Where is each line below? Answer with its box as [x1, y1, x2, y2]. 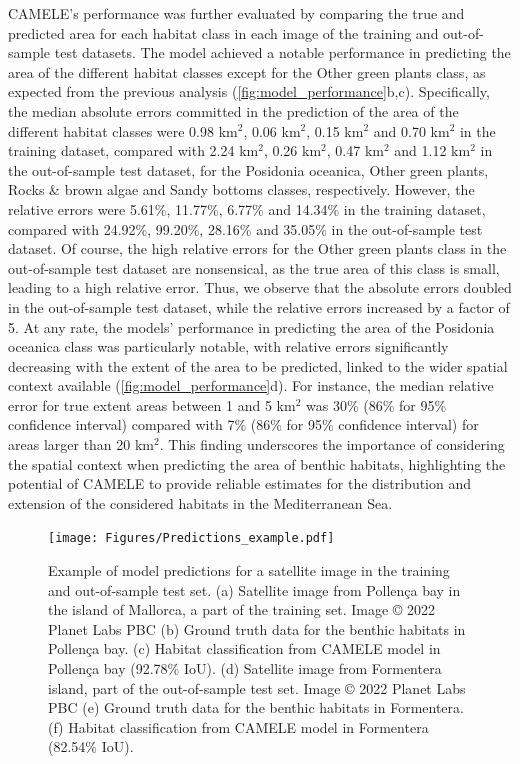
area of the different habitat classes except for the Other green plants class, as [8, 61, 486, 82]
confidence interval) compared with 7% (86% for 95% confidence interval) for [8, 414, 479, 435]
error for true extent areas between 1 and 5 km [8, 394, 296, 415]
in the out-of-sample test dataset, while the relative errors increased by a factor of [8, 296, 510, 317]
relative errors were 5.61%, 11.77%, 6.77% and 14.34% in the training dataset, [8, 198, 486, 219]
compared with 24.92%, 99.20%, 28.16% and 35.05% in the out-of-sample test [8, 218, 483, 239]
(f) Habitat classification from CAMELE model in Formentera [48, 716, 429, 737]
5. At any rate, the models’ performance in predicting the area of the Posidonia [8, 316, 495, 337]
